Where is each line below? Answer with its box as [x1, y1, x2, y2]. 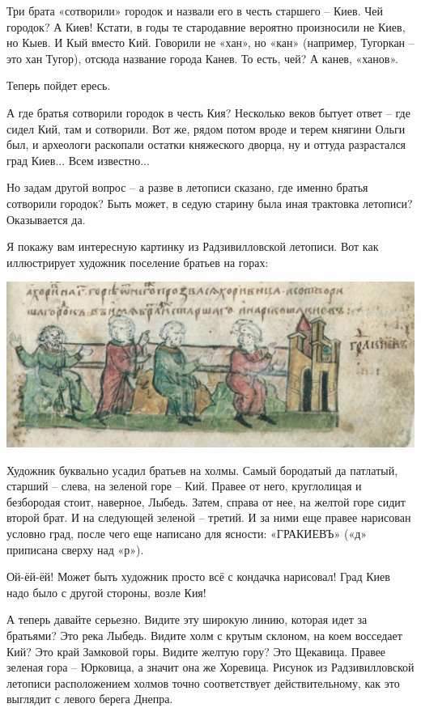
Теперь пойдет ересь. [6, 77, 111, 94]
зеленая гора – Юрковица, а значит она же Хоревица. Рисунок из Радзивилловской [6, 659, 415, 676]
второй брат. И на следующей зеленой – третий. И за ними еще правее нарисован [6, 509, 411, 526]
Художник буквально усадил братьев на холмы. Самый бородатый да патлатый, [6, 461, 398, 478]
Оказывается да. [6, 210, 86, 227]
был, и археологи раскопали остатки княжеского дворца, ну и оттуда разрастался [6, 136, 406, 153]
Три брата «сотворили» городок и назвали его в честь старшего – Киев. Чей [6, 2, 384, 19]
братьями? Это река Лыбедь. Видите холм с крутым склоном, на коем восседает [6, 627, 402, 643]
